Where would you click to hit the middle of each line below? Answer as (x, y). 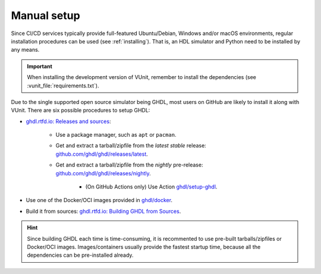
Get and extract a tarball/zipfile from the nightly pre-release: (129, 165)
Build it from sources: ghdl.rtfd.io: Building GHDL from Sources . (103, 211)
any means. (25, 50)
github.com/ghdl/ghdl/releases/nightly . (103, 173)
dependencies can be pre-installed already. (80, 255)
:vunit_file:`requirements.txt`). (63, 86)
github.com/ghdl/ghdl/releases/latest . (102, 154)
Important (40, 66)
